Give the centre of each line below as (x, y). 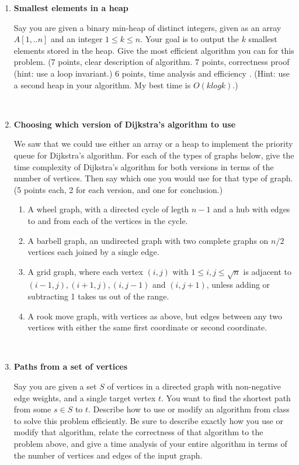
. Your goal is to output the (190, 39)
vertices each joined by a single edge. (93, 252)
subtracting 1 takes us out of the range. (98, 296)
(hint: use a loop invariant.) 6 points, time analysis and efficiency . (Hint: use (152, 73)
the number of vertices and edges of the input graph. (108, 455)
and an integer (77, 39)
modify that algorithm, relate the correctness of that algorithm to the (138, 432)
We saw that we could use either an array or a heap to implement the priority (153, 144)
